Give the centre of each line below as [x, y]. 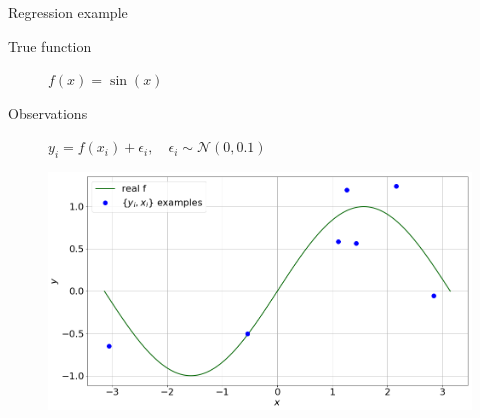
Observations [48, 112]
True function [50, 45]
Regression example [68, 12]
